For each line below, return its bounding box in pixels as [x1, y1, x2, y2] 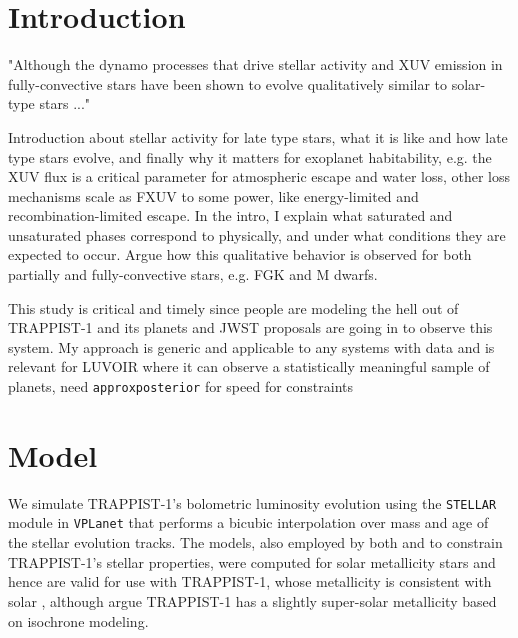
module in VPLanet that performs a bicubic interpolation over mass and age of [8, 512, 489, 533]
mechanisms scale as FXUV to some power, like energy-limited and [8, 185, 419, 206]
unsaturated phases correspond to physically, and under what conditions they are [8, 224, 506, 245]
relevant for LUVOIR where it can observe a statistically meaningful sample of [8, 356, 490, 377]
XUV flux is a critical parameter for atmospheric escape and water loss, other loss [8, 166, 511, 187]
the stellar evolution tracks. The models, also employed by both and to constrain [8, 532, 503, 553]
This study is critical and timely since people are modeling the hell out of [8, 297, 459, 318]
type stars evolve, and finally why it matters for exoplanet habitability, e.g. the [8, 146, 492, 167]
